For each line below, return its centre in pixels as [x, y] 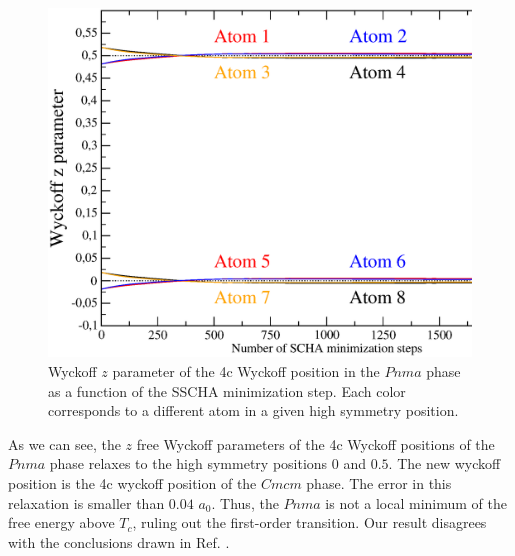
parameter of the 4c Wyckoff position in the [246, 371]
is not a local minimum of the [416, 502]
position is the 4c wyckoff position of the [132, 483]
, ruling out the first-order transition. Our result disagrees [309, 522]
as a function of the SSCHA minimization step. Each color [227, 390]
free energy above [61, 522]
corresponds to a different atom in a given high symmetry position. [253, 410]
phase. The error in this [379, 483]
